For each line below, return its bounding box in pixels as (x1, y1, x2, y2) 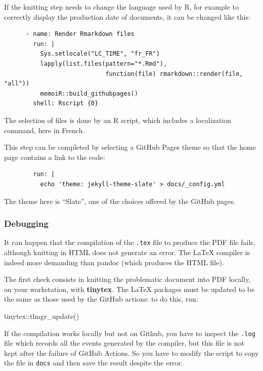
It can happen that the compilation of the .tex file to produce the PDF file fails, (4, 237, 255, 248)
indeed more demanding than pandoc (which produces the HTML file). (4, 257, 224, 267)
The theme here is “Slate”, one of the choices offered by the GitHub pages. (4, 195, 236, 206)
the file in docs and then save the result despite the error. (4, 357, 183, 368)
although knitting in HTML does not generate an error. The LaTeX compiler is (4, 246, 250, 257)
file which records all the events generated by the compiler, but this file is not (4, 338, 244, 348)
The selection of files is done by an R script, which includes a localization (4, 114, 231, 125)
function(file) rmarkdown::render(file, (105, 70, 243, 77)
